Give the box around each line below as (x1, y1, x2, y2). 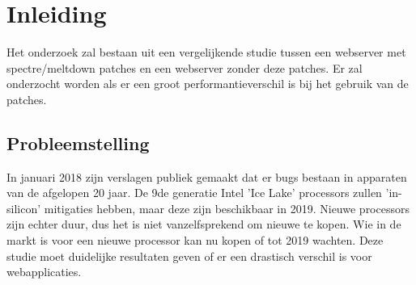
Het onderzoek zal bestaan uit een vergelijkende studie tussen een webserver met (6, 44, 406, 61)
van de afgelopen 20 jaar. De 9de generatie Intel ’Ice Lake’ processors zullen (6, 184, 382, 201)
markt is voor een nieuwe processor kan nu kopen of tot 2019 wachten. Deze (6, 232, 384, 249)
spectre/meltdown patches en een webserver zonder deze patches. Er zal (6, 59, 363, 76)
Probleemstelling (6, 130, 150, 155)
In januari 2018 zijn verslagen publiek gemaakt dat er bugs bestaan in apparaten (6, 168, 407, 185)
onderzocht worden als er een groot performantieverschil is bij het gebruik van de (6, 75, 409, 92)
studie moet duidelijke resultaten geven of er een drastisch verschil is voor (6, 247, 372, 264)
